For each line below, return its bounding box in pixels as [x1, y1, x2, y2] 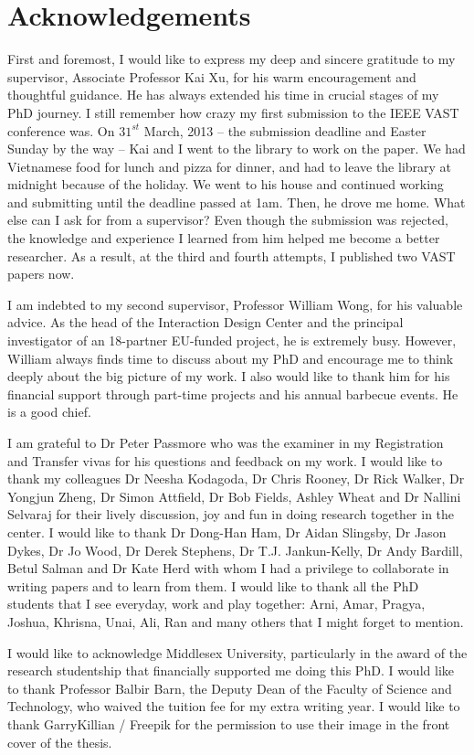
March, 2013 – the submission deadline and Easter [143, 121, 427, 140]
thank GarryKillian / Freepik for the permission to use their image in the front [7, 714, 450, 733]
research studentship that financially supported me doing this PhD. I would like [7, 661, 454, 680]
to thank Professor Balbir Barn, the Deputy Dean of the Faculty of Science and [7, 678, 452, 697]
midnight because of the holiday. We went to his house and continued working [7, 175, 444, 194]
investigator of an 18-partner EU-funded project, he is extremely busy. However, [7, 331, 457, 350]
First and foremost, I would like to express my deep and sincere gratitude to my [7, 49, 456, 69]
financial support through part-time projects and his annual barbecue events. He [7, 384, 458, 403]
